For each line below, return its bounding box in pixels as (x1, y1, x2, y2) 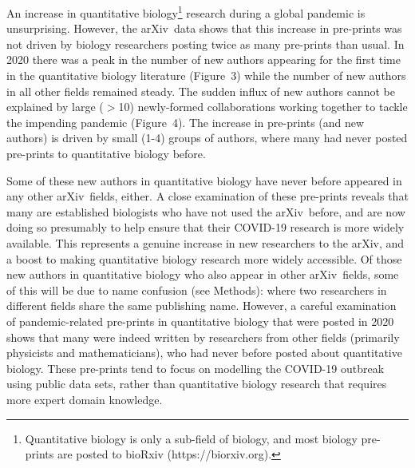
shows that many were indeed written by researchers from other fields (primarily (6, 328, 400, 345)
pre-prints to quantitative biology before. (6, 145, 206, 161)
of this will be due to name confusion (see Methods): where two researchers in (6, 281, 387, 298)
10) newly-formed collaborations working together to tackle (118, 98, 408, 115)
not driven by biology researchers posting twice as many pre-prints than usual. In (6, 35, 405, 52)
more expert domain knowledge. (6, 391, 163, 407)
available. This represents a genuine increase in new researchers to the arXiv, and (6, 234, 405, 251)
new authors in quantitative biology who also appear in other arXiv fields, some (6, 266, 399, 283)
